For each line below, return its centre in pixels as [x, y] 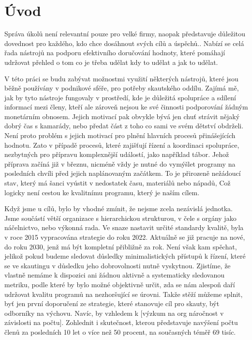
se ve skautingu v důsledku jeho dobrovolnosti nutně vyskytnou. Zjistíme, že [118, 265]
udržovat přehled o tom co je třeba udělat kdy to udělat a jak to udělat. [111, 62]
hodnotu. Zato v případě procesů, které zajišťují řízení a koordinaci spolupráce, [122, 145]
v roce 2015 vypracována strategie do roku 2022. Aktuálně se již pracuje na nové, [125, 237]
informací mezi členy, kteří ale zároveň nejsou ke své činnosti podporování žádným [126, 107]
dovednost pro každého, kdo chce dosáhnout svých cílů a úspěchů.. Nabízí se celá [124, 43]
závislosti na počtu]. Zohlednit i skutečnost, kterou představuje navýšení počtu [121, 322]
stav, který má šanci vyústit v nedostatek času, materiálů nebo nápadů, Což [118, 183]
